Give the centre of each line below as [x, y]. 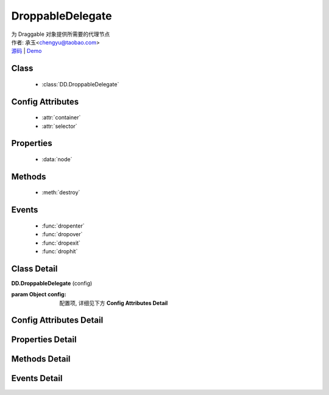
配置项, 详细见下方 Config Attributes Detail [114, 303]
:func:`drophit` [60, 251]
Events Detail [37, 378]
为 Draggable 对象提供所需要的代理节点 [61, 34]
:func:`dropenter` [63, 226]
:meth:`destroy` [61, 192]
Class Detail [34, 269]
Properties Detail [44, 340]
